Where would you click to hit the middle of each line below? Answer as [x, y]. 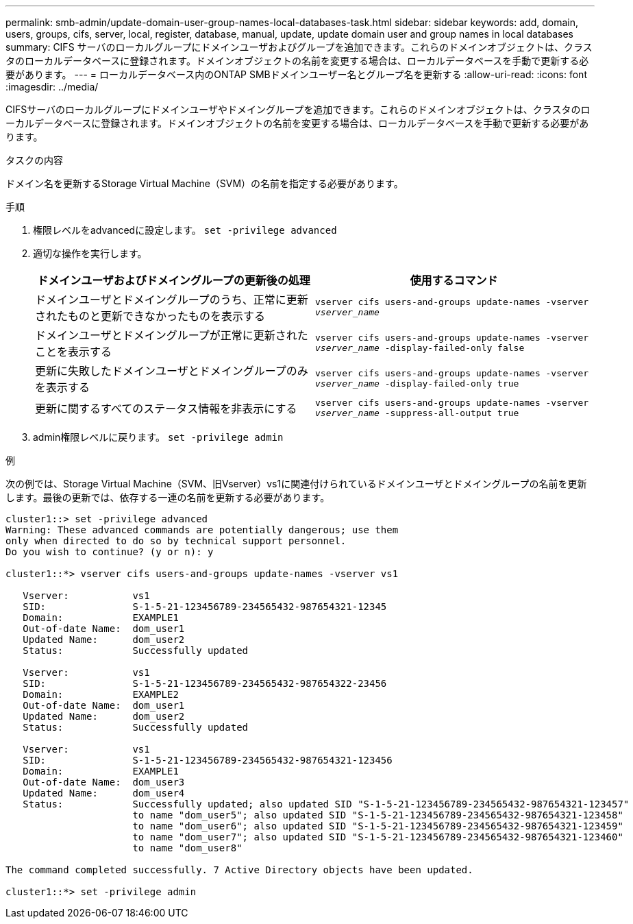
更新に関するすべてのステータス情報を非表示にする [166, 409]
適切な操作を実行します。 [90, 253]
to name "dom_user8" [187, 848]
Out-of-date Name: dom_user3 [104, 782]
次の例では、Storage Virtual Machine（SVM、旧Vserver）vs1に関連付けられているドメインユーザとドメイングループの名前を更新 [296, 484]
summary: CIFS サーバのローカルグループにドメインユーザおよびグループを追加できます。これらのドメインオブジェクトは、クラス [299, 47]
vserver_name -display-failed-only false [420, 348]
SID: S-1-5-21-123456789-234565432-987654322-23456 [205, 683]
